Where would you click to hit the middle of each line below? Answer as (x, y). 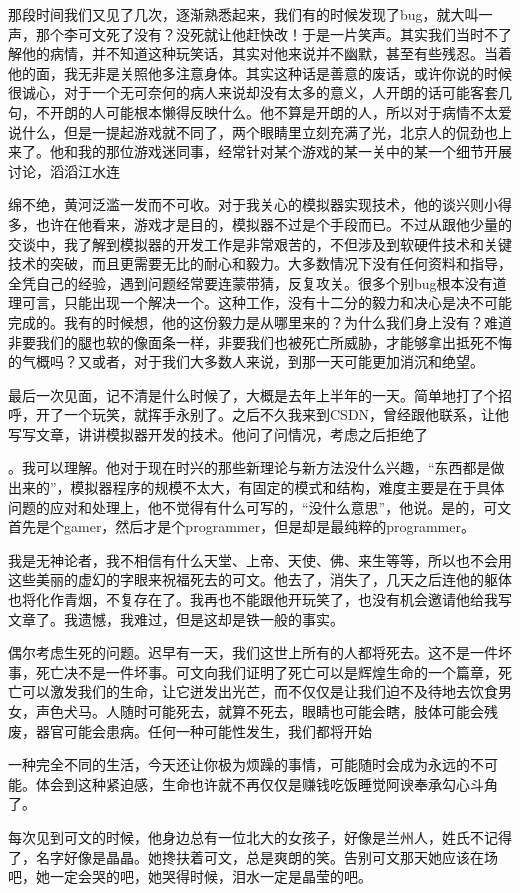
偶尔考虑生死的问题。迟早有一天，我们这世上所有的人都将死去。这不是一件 (253, 652)
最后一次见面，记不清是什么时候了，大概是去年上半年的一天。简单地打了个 (253, 394)
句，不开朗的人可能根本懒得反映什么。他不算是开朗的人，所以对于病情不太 (253, 111)
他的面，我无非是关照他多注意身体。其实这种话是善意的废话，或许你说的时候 (260, 72)
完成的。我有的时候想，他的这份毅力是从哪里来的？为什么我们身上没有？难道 (260, 321)
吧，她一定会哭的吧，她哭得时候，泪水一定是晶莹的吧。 (190, 876)
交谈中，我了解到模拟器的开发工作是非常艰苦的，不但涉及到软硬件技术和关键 (260, 243)
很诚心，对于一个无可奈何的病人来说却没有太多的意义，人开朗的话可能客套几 (260, 92)
